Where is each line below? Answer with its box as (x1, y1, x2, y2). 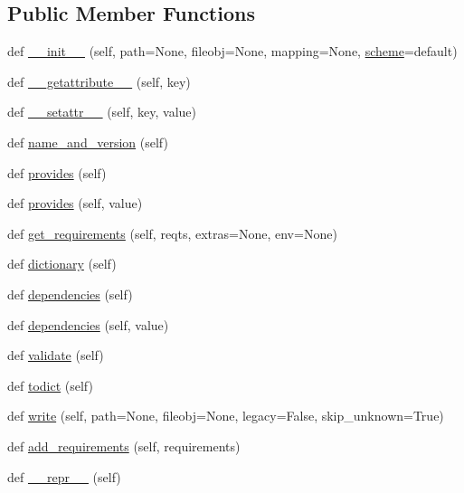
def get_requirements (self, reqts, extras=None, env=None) (7, 223, 337, 242)
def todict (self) (7, 375, 93, 394)
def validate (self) (7, 346, 104, 365)
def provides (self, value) (7, 194, 143, 213)
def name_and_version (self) (7, 132, 168, 151)
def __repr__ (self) (7, 467, 121, 486)
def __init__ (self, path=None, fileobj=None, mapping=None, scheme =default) (7, 42, 458, 61)
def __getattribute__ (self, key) (7, 71, 191, 90)
